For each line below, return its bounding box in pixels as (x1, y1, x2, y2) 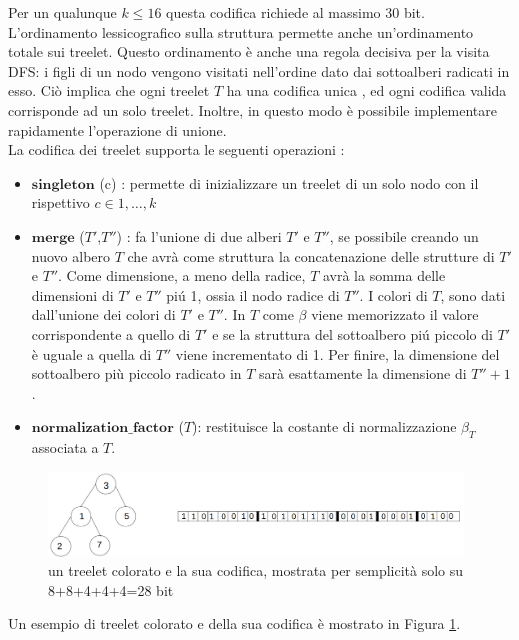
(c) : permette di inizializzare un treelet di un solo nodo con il (99, 172, 479, 193)
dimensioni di (31, 284, 114, 305)
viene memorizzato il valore (311, 304, 479, 325)
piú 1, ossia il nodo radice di (166, 284, 340, 305)
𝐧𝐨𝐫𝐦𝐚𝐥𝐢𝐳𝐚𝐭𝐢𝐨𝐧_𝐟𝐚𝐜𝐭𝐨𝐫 (31, 421, 174, 436)
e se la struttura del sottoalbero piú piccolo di (212, 323, 493, 344)
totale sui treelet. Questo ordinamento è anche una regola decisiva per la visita (8, 41, 490, 62)
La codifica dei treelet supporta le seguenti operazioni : (8, 139, 345, 160)
